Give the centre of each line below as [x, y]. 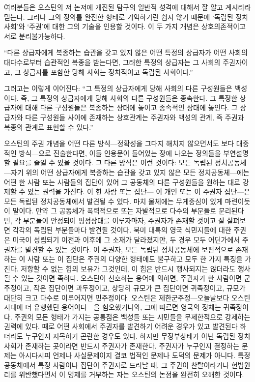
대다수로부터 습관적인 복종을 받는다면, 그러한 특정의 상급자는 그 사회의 [112, 62]
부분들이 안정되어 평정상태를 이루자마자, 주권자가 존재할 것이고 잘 [124, 220]
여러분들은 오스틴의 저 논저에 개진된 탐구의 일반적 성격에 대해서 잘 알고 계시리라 [127, 7]
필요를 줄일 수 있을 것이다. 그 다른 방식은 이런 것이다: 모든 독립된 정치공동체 [129, 162]
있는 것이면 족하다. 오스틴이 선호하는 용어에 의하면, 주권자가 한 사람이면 [132, 278]
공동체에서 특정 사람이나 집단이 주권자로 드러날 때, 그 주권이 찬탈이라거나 [117, 365]
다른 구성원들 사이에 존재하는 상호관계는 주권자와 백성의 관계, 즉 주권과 [135, 117]
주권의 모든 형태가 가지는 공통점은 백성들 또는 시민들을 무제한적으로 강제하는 [132, 316]
